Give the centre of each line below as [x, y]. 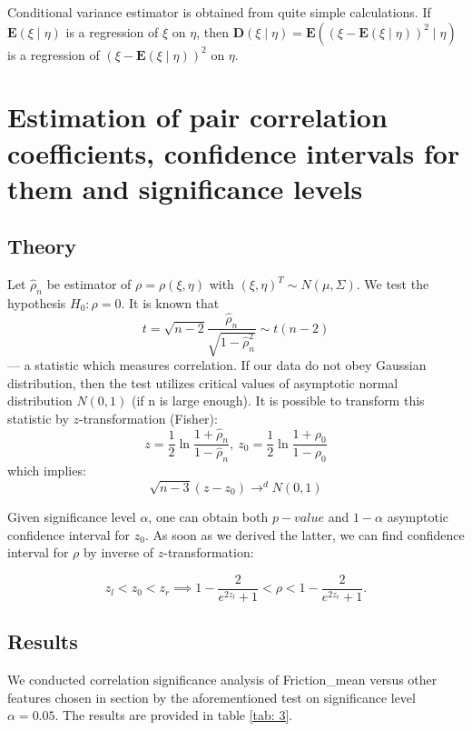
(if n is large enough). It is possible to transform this [278, 401]
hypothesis [37, 302]
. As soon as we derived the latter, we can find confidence [305, 534]
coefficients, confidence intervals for [234, 152]
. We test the [393, 284]
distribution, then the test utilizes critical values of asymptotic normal [203, 382]
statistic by [38, 418]
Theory [42, 246]
